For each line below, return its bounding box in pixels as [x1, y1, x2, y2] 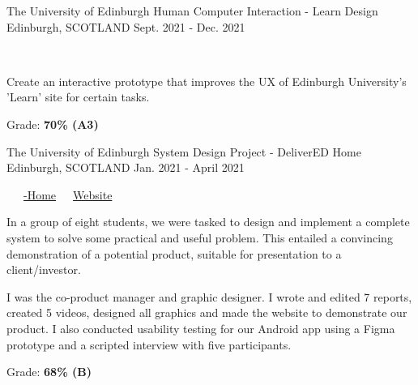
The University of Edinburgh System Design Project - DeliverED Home [6, 143, 361, 160]
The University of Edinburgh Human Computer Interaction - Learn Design [6, 2, 378, 19]
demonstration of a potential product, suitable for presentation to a [6, 245, 342, 262]
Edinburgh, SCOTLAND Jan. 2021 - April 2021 [6, 159, 245, 176]
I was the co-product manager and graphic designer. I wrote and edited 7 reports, [6, 288, 412, 305]
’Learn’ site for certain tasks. [6, 88, 150, 105]
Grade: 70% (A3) [6, 115, 99, 132]
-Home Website [23, 186, 113, 203]
